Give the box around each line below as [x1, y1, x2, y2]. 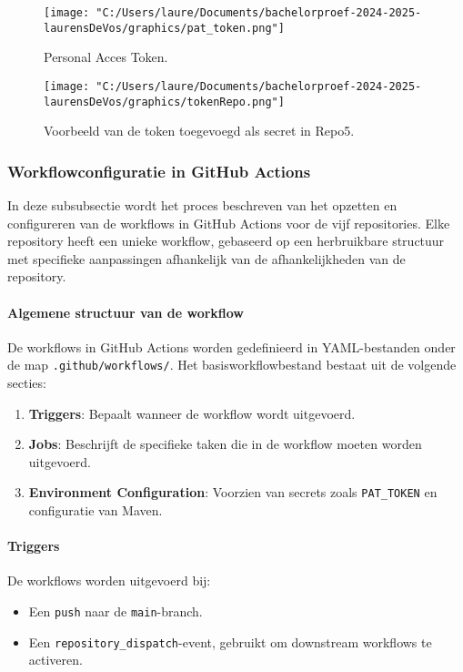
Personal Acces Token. [44, 47, 168, 66]
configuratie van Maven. [28, 501, 163, 520]
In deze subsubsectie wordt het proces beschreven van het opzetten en [7, 196, 398, 215]
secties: [7, 373, 46, 392]
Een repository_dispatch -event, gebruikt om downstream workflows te [28, 632, 432, 651]
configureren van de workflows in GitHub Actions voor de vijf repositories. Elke [7, 213, 450, 232]
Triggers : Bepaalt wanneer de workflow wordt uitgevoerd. [28, 403, 356, 423]
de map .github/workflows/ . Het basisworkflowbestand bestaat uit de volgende [7, 355, 457, 374]
